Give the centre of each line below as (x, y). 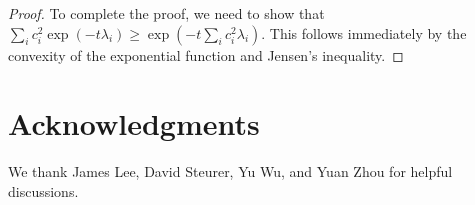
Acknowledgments (134, 123)
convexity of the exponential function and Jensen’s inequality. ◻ (206, 54)
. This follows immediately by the (364, 32)
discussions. (43, 190)
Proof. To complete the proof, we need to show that (166, 13)
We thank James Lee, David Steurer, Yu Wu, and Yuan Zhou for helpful (230, 171)
